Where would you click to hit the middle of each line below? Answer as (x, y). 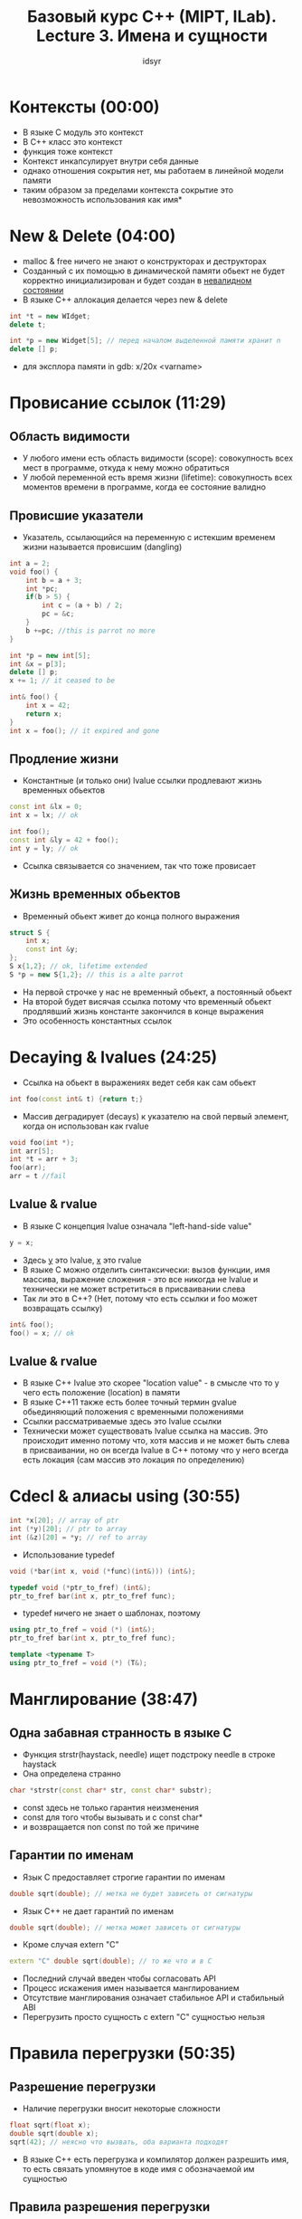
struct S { (30, 933)
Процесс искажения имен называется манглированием (131, 1988)
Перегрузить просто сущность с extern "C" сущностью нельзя (143, 2017)
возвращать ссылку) (62, 1308)
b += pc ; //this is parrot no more (90, 631)
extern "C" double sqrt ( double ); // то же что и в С (111, 1961)
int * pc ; (42, 589)
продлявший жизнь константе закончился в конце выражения (143, 1011)
